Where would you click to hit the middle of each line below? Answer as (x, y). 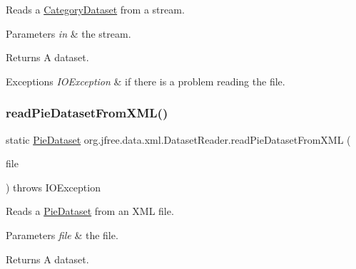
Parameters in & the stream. (68, 33)
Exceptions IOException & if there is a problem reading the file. (146, 81)
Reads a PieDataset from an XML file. (90, 211)
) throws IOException (53, 187)
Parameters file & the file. (62, 234)
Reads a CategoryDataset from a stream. (95, 9)
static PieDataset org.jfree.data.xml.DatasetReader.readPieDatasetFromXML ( (178, 139)
